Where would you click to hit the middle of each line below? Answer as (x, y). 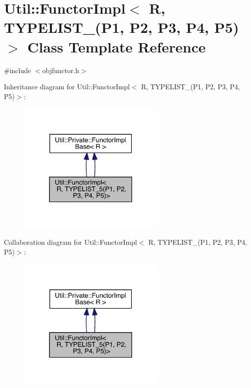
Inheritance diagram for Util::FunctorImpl (67, 87)
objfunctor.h (61, 70)
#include (18, 70)
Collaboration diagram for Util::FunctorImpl (70, 242)
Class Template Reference (117, 46)
